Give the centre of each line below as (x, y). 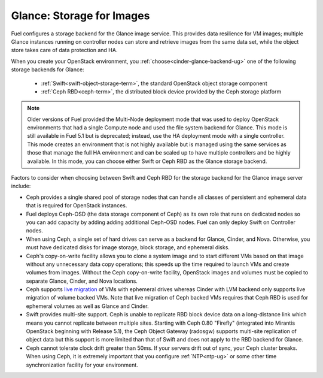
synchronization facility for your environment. (82, 365)
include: (21, 186)
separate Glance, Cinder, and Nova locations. (82, 281)
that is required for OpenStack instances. (77, 205)
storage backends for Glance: (48, 69)
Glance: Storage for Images (80, 16)
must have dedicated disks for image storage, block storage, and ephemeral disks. (128, 247)
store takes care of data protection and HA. (64, 50)
